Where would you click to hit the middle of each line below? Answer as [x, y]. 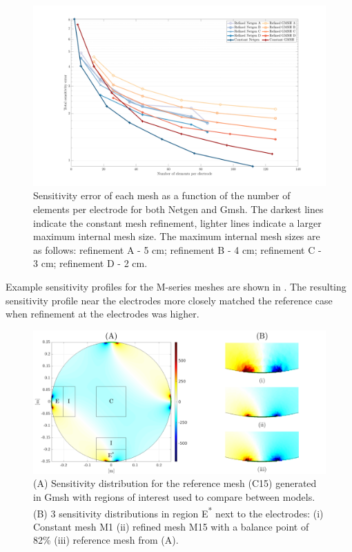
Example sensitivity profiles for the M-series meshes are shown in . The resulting [176, 287]
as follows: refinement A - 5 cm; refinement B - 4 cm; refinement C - [177, 249]
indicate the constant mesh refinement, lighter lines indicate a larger [177, 222]
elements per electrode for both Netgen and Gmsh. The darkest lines [178, 209]
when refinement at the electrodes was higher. [102, 314]
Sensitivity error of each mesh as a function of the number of [162, 195]
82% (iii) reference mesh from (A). [106, 540]
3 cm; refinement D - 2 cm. [90, 263]
